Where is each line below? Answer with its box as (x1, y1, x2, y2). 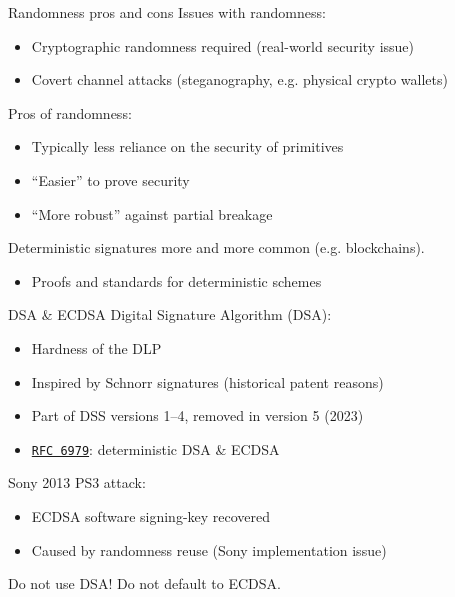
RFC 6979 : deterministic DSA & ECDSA (31, 438, 280, 459)
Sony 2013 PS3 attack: (8, 472, 146, 493)
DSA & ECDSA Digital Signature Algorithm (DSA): (8, 304, 332, 325)
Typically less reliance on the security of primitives (31, 136, 344, 157)
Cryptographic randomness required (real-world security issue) (31, 35, 415, 56)
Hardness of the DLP (31, 337, 162, 358)
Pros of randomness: (8, 102, 132, 123)
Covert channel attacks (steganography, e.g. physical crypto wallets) (31, 69, 448, 90)
